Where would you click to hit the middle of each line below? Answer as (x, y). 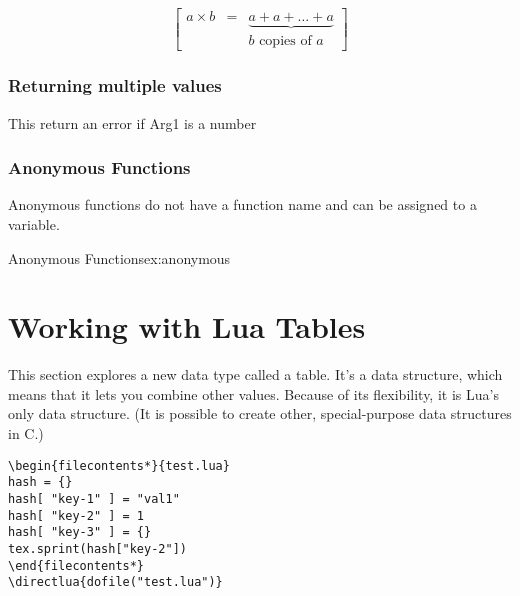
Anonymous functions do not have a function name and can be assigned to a (242, 204)
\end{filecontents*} (76, 565)
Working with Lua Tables (187, 326)
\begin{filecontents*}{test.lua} (119, 465)
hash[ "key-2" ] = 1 (76, 515)
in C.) (26, 433)
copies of (285, 41)
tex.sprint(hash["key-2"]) (97, 548)
